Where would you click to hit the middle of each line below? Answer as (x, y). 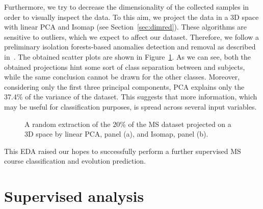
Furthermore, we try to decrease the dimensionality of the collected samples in (127, 7)
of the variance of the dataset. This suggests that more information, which (141, 97)
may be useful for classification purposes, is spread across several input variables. (130, 106)
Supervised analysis (74, 196)
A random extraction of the (68, 124)
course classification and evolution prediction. (75, 161)
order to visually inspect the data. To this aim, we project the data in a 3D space (131, 17)
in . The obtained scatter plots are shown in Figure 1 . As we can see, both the (128, 56)
